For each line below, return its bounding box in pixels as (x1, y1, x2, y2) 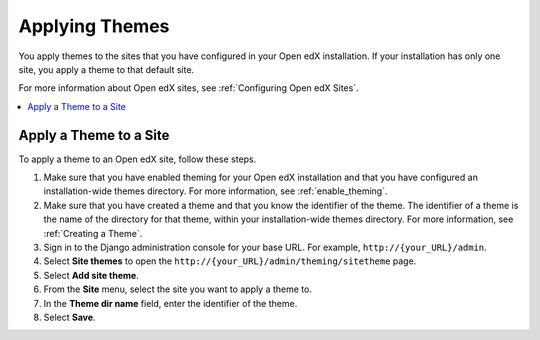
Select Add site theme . (43, 269, 139, 281)
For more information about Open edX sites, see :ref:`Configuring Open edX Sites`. (18, 82, 359, 94)
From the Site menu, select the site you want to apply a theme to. (43, 283, 312, 295)
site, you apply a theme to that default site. (18, 63, 195, 75)
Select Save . (43, 311, 96, 323)
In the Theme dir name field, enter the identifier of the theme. (43, 297, 298, 309)
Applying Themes (18, 15, 170, 37)
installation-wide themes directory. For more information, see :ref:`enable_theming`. (43, 185, 388, 197)
